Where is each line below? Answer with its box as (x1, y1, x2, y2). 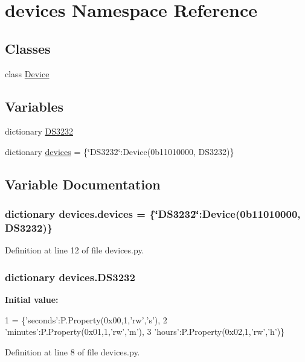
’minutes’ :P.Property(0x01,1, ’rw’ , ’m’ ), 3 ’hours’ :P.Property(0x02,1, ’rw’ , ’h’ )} (5, 325, 285, 338)
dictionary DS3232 (5, 125, 74, 138)
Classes (5, 39, 51, 57)
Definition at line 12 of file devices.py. (5, 244, 144, 256)
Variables (5, 97, 64, 115)
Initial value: (5, 293, 59, 306)
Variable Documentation (5, 174, 161, 193)
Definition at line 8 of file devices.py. (5, 346, 140, 358)
